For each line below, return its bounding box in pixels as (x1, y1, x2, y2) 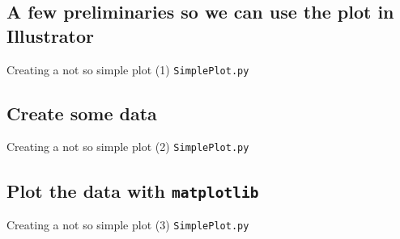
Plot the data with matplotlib (6, 178, 259, 203)
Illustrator (6, 23, 95, 48)
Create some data (6, 100, 157, 125)
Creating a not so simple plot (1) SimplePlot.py (6, 61, 249, 78)
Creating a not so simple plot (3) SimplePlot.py (6, 216, 249, 233)
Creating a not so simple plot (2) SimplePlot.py (6, 138, 249, 155)
